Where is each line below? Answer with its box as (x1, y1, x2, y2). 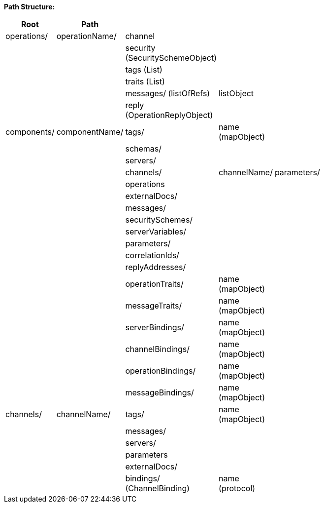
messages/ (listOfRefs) (125, 88, 210, 98)
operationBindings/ (125, 366, 196, 376)
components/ (5, 127, 55, 137)
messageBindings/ (125, 388, 194, 397)
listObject (219, 88, 254, 98)
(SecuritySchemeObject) (125, 53, 217, 63)
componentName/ (56, 127, 124, 137)
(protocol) (219, 483, 256, 493)
